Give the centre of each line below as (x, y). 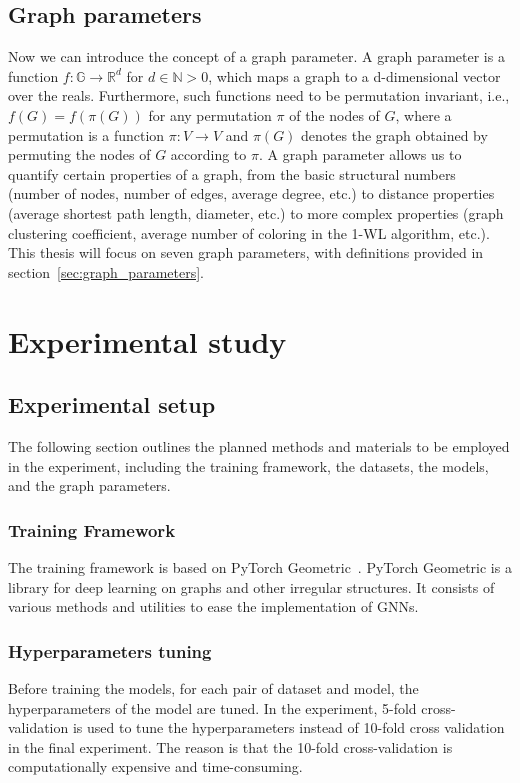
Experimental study (147, 340)
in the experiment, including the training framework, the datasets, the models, (248, 465)
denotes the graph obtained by (394, 134)
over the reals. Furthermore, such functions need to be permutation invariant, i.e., (259, 95)
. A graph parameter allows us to (360, 154)
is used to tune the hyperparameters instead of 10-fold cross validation (288, 727)
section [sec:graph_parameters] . (106, 271)
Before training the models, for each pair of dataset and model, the (213, 687)
